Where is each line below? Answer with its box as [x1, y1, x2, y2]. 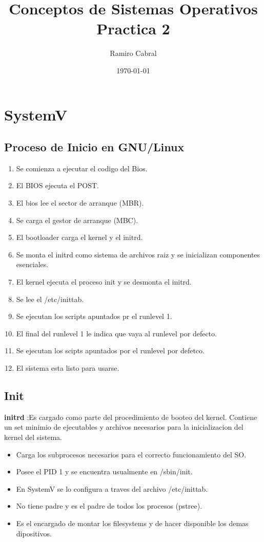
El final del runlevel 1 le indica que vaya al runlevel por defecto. [16, 328, 217, 338]
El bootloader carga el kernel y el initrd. [16, 232, 143, 243]
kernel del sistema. [4, 432, 62, 442]
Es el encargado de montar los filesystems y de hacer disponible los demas [16, 517, 249, 528]
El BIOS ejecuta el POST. [16, 180, 99, 191]
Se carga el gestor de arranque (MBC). [16, 214, 138, 225]
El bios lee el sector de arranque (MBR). [16, 197, 144, 208]
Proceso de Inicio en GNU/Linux [4, 139, 185, 155]
